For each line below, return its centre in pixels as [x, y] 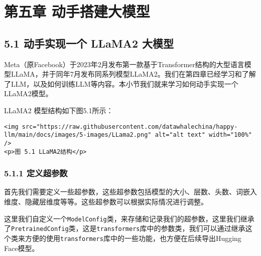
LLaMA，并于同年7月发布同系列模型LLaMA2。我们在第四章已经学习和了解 [133, 74]
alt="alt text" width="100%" [203, 135]
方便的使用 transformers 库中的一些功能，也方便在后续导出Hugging [133, 238]
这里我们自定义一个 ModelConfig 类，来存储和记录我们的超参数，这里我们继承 [129, 218]
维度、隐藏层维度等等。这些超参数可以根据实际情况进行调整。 [106, 201]
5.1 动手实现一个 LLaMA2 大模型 [89, 43]
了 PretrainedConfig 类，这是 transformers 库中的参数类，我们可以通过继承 [125, 228]
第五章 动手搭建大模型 [77, 11]
